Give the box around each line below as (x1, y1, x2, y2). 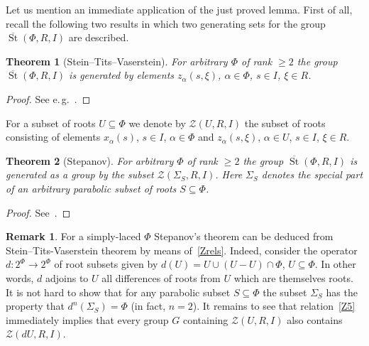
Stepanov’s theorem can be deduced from (154, 229, 334, 244)
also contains (287, 312, 343, 327)
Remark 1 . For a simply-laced (6, 229, 141, 244)
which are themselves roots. (233, 270, 353, 285)
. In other (314, 256, 356, 271)
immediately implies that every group (6, 312, 169, 327)
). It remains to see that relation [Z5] (192, 298, 356, 313)
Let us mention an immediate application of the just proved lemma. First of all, (6, 2, 353, 16)
